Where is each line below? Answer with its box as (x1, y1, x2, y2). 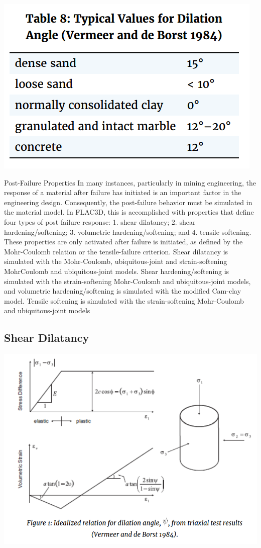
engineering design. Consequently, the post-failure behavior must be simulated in (4, 197, 252, 207)
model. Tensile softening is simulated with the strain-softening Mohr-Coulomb (4, 295, 244, 306)
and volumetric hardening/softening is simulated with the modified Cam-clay (4, 286, 241, 296)
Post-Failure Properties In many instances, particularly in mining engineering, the (4, 177, 256, 188)
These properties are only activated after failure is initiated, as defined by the (4, 236, 243, 247)
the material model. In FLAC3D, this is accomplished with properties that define (4, 207, 254, 217)
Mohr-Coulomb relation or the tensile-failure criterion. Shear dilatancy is (4, 246, 228, 256)
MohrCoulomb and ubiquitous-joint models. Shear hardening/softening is (4, 265, 229, 276)
